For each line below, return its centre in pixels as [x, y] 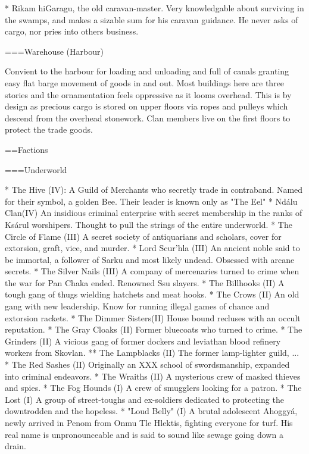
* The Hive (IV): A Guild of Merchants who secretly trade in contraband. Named [154, 190]
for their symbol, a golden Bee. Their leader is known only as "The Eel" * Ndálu [151, 201]
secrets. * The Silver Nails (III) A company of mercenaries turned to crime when [152, 271]
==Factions [26, 149]
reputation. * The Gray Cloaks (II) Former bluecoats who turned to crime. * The [154, 329]
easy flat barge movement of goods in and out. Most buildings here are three [145, 82]
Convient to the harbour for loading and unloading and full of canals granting [147, 71]
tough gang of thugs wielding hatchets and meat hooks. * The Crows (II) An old [152, 294]
